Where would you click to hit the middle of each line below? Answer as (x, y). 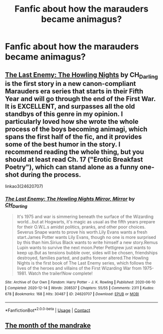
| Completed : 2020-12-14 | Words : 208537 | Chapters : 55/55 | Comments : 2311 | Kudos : (80, 288)
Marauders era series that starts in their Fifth (74, 91)
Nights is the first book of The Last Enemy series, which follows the (84, 263)
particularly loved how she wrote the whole (72, 122)
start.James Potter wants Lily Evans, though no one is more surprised (86, 237)
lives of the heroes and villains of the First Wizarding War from (79, 268)
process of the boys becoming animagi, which (76, 129)
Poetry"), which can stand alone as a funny (72, 167)
